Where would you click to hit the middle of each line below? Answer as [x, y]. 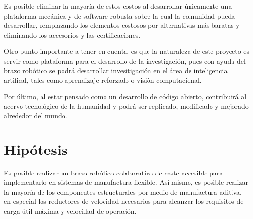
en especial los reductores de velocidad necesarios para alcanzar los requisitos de [124, 201]
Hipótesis [36, 149]
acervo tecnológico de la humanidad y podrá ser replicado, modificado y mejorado [126, 106]
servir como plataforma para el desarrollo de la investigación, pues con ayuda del [125, 60]
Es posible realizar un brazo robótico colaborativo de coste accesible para [114, 172]
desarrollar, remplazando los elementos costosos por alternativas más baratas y [122, 25]
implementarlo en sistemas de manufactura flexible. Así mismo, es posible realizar [126, 182]
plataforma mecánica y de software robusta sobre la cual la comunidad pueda [120, 15]
